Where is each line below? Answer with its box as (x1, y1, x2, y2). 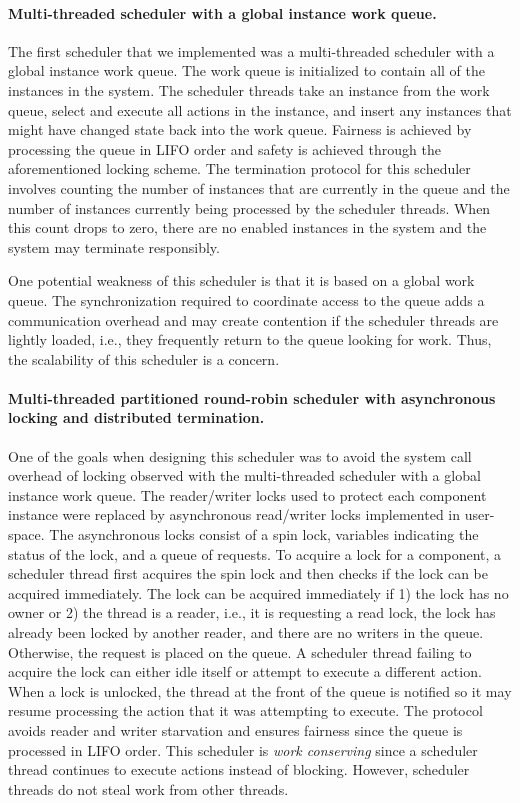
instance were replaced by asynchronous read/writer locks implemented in (8, 504, 461, 525)
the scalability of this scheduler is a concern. (8, 348, 280, 369)
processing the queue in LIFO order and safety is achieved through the (8, 138, 441, 159)
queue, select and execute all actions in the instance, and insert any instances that (8, 99, 512, 120)
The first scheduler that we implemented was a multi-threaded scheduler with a (8, 40, 495, 61)
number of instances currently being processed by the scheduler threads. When (8, 197, 491, 218)
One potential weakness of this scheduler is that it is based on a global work (8, 270, 475, 291)
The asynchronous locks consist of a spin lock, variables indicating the (49, 524, 479, 545)
